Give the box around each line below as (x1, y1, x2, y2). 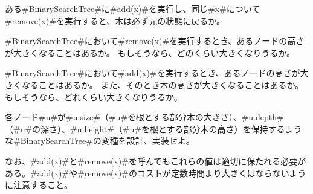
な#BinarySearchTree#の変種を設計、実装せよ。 (5, 134, 195, 147)
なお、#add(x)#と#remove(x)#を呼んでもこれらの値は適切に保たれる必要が (5, 154, 306, 167)
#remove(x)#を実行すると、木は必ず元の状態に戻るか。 (5, 14, 225, 27)
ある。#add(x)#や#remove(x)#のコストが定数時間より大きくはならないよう (5, 166, 306, 179)
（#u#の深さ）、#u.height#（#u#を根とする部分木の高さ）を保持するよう (5, 122, 302, 135)
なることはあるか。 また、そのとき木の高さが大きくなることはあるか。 (21, 78, 304, 91)
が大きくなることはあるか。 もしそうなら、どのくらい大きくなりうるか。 (5, 46, 295, 59)
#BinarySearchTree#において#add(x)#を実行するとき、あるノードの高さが (5, 66, 300, 79)
